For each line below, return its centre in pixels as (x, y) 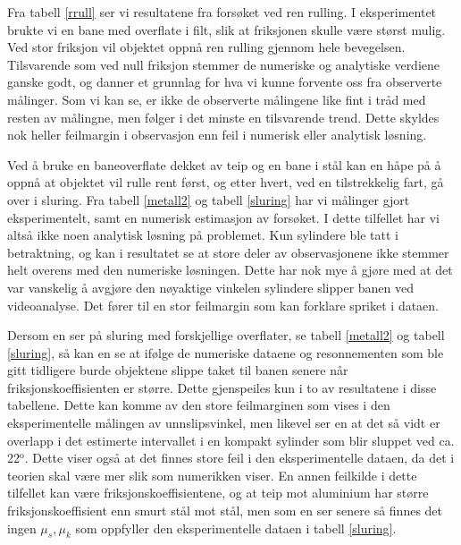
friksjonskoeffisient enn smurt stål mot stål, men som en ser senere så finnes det (225, 511)
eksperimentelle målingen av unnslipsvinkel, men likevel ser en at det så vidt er (224, 423)
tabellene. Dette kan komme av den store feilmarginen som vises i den (199, 405)
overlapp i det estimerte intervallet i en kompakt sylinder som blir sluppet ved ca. (231, 440)
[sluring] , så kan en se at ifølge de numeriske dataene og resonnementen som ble (226, 352)
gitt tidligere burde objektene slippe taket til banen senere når (178, 370)
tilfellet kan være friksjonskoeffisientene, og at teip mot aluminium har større (218, 493)
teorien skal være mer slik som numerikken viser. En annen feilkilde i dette (212, 475)
